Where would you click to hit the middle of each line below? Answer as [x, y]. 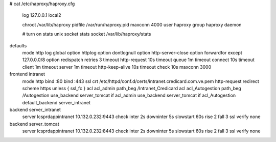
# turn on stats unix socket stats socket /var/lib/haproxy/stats [87, 34]
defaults [18, 45]
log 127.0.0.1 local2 [42, 15]
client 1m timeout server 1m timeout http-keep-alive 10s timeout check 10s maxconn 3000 [117, 67]
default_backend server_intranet [56, 102]
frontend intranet [27, 74]
